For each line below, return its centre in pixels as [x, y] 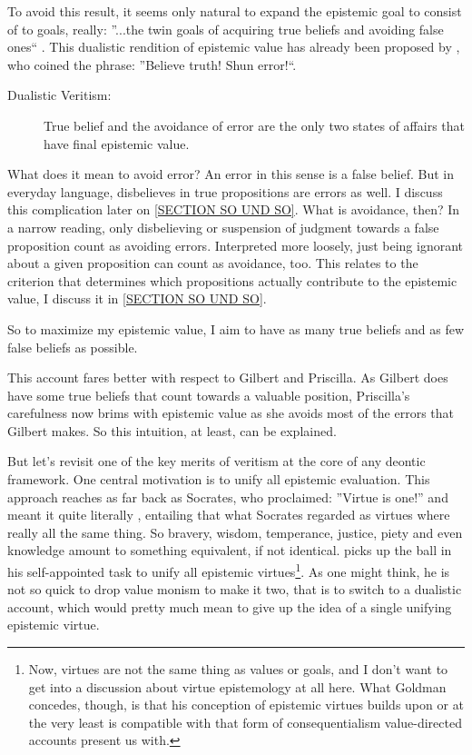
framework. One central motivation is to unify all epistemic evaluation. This [219, 479]
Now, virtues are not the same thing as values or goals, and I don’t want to [238, 669]
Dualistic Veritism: [59, 95]
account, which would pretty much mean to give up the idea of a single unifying [230, 606]
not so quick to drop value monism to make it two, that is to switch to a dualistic [235, 589]
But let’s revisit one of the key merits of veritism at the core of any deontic [216, 461]
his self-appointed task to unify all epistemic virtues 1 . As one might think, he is [229, 570]
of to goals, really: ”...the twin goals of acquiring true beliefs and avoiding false [226, 29]
